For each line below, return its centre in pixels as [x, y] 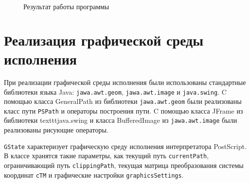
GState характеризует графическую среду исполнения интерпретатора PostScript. [125, 146]
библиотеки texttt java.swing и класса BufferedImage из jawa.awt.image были [121, 120]
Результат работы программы [66, 6]
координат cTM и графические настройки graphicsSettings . [94, 175]
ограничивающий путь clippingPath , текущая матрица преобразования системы [124, 165]
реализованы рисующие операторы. [56, 130]
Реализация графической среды [104, 40]
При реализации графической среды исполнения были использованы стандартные [125, 82]
